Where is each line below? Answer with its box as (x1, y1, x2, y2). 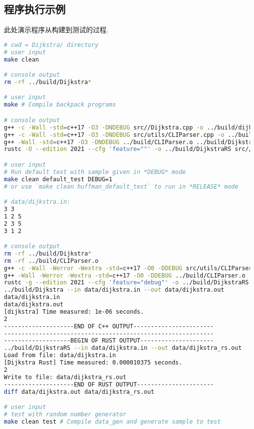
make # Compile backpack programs (4, 101, 116, 108)
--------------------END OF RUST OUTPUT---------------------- (4, 381, 214, 388)
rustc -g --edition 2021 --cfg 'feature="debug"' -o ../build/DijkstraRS (4, 279, 249, 286)
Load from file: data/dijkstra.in (4, 352, 116, 359)
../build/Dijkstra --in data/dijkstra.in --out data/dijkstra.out (4, 286, 225, 294)
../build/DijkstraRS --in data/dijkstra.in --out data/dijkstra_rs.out (4, 344, 242, 352)
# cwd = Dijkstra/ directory (4, 41, 99, 48)
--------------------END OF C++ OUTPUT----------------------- (4, 322, 214, 330)
